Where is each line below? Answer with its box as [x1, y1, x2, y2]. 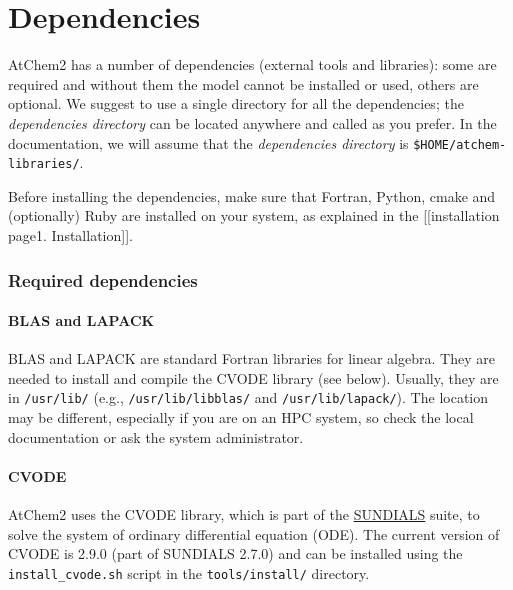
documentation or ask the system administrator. [8, 426, 304, 447]
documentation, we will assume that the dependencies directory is [8, 132, 409, 153]
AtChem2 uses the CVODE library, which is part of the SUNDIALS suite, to [8, 504, 480, 525]
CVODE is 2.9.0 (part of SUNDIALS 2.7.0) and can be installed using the [8, 543, 463, 564]
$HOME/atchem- [413, 137, 507, 152]
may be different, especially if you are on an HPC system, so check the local [8, 407, 474, 428]
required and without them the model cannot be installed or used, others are [8, 73, 479, 94]
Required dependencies [8, 267, 198, 292]
